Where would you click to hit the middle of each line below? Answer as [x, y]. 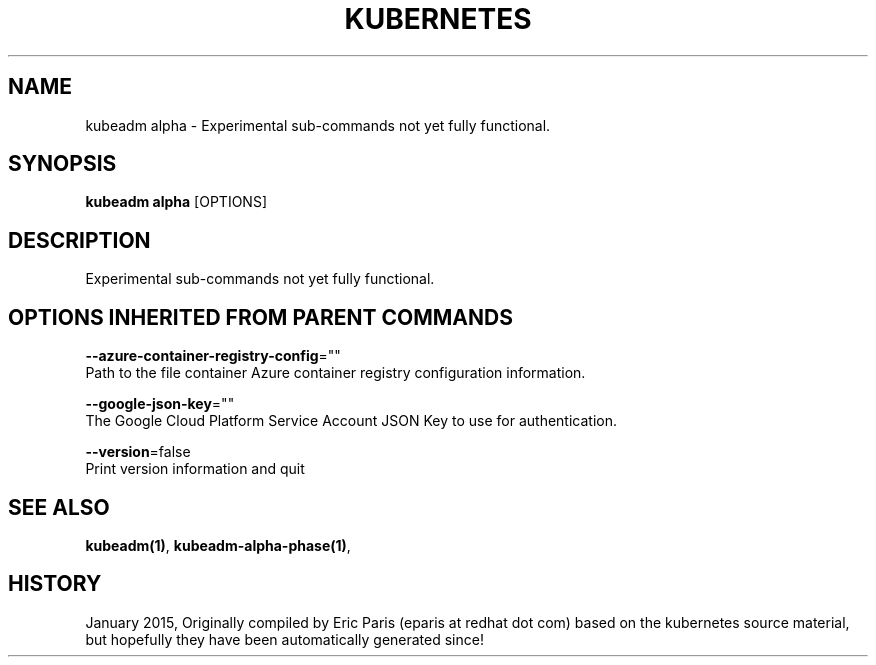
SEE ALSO [59, 507]
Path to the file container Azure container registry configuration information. [335, 373]
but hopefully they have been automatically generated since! [284, 639]
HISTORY [55, 584]
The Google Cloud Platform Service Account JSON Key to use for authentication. [351, 421]
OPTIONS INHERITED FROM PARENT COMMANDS [260, 317]
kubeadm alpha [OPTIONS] [176, 202]
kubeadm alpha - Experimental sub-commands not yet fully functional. [318, 125]
